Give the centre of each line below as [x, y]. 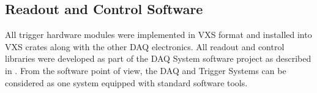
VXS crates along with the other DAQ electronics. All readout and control [145, 46]
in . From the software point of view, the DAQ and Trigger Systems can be [146, 70]
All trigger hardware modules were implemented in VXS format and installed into [158, 35]
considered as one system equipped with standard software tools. [126, 82]
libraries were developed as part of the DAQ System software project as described [158, 58]
